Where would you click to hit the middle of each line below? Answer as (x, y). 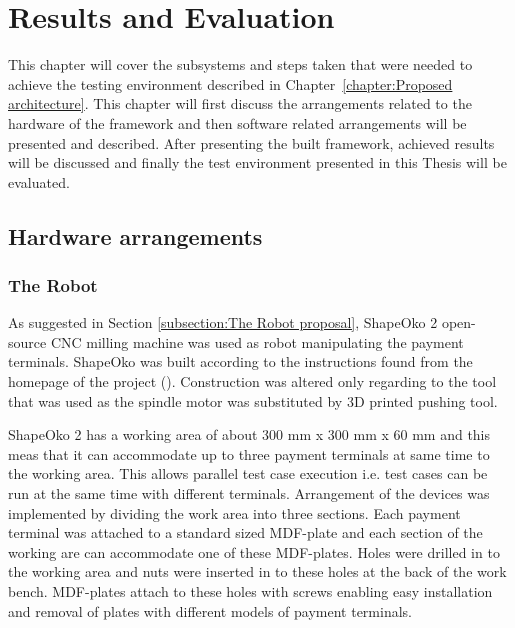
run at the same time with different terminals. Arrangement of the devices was (249, 493)
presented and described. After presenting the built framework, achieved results (251, 142)
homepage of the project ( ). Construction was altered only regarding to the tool (252, 381)
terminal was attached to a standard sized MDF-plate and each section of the (245, 532)
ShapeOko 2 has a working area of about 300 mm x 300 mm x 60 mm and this (249, 434)
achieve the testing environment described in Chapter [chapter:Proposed (230, 83)
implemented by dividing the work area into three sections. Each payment (234, 512)
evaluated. (39, 181)
